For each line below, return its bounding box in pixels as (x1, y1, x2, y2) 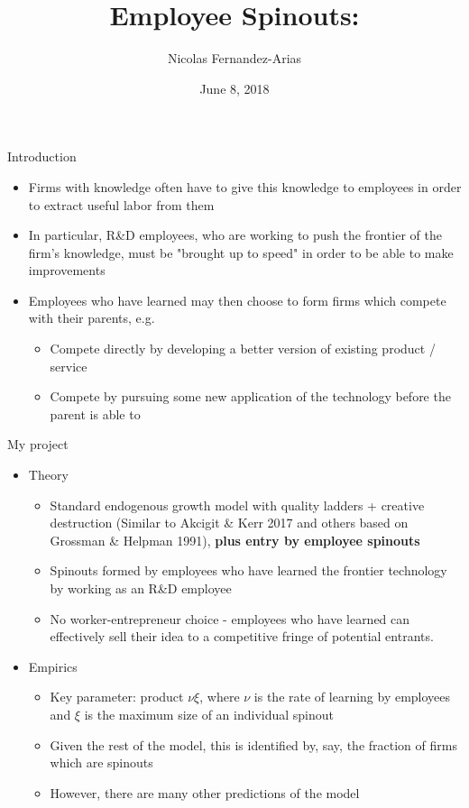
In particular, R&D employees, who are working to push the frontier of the (28, 225, 442, 244)
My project (7, 435, 69, 454)
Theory (28, 465, 69, 484)
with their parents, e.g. (28, 308, 155, 327)
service (50, 356, 87, 375)
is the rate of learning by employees (253, 687, 451, 706)
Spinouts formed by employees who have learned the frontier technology (50, 561, 447, 580)
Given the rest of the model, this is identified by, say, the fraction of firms (50, 735, 457, 754)
